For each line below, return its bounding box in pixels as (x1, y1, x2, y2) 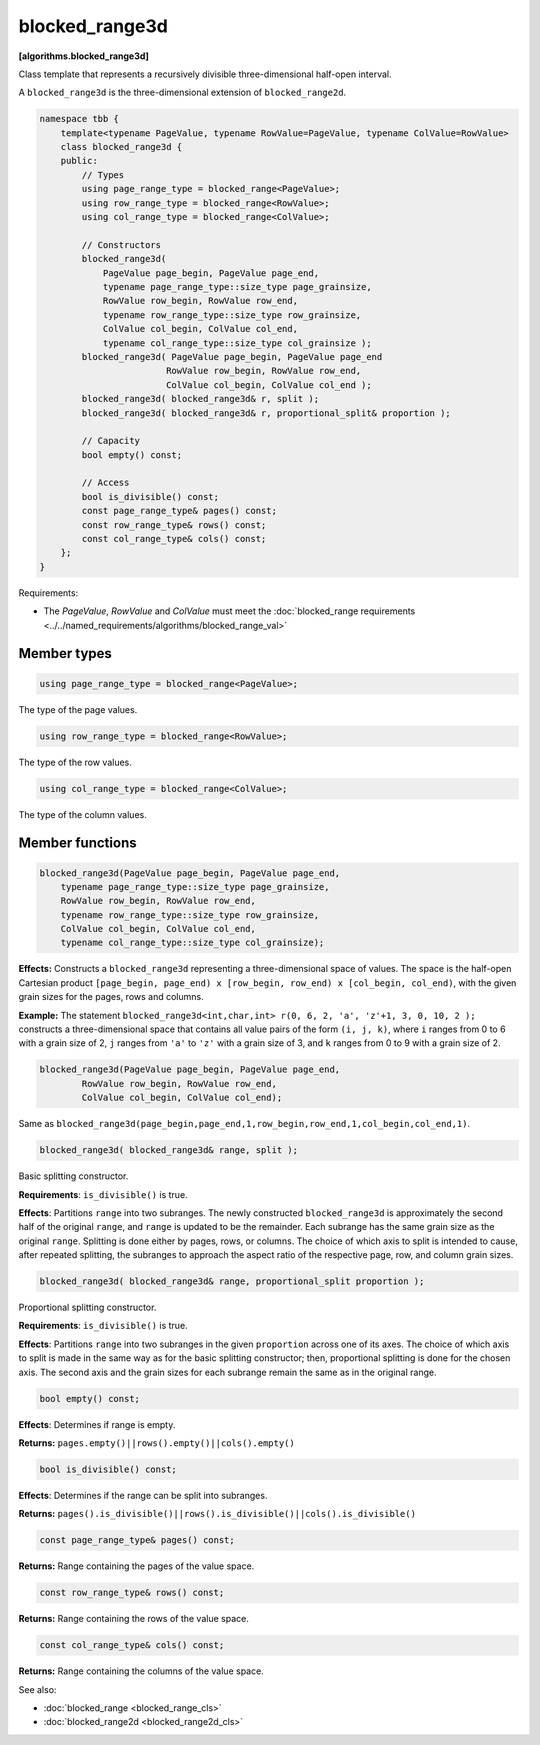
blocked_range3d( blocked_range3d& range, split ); (39, 1145, 299, 1156)
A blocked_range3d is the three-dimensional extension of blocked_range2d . (18, 86, 347, 99)
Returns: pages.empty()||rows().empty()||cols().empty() (18, 1436, 295, 1449)
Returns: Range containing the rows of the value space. (18, 1613, 249, 1625)
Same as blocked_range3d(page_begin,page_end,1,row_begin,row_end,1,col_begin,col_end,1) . (18, 1118, 470, 1130)
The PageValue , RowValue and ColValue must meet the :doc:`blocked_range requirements (43, 605, 416, 617)
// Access (81, 477, 130, 489)
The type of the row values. (18, 756, 132, 768)
